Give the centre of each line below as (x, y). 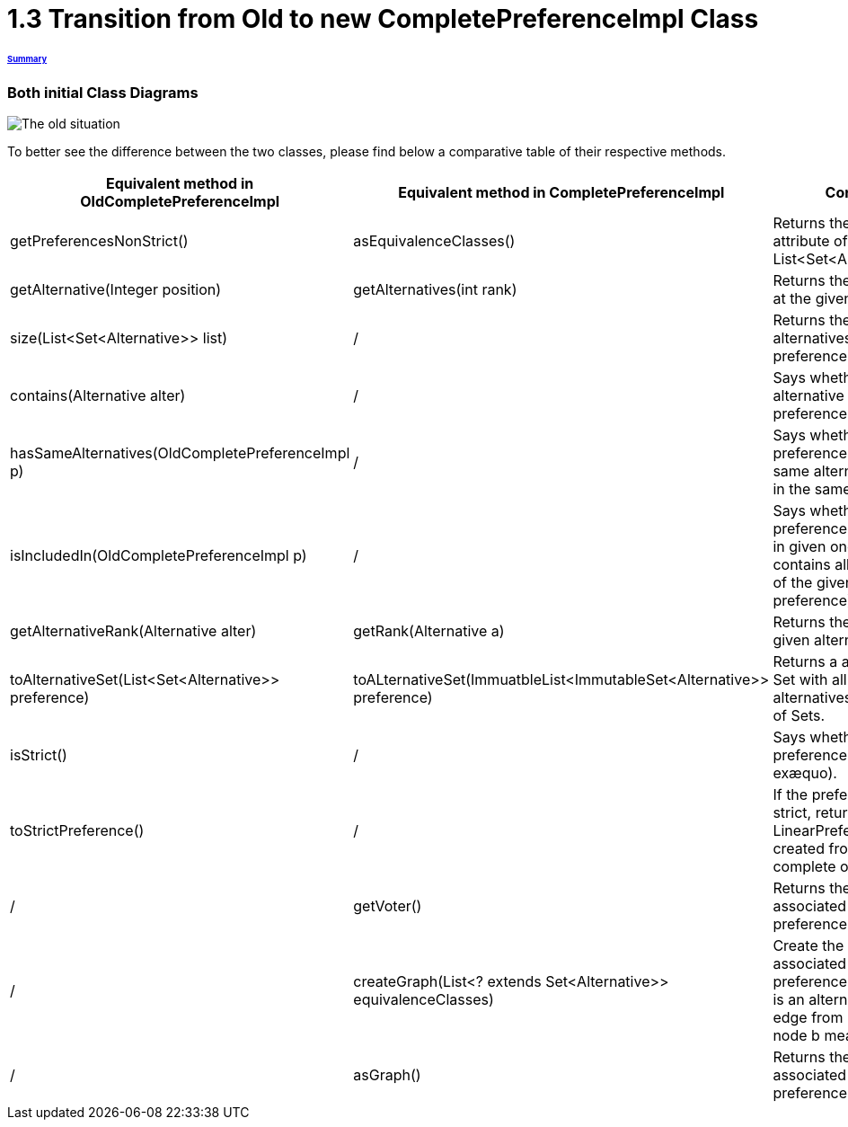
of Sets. (799, 716)
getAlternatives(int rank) (435, 290)
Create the (808, 946)
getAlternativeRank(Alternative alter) (133, 631)
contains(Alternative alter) (98, 396)
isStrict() (39, 755)
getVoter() (388, 906)
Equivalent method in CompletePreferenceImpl (561, 193)
